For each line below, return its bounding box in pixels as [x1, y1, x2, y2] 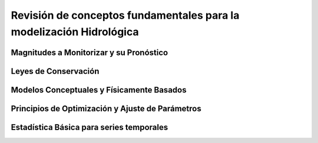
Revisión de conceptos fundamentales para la [11, 9, 240, 22]
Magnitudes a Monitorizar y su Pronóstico [11, 47, 168, 57]
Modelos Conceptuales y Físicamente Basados [11, 85, 187, 95]
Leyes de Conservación [11, 66, 100, 76]
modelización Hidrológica [11, 25, 139, 38]
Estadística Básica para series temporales [11, 122, 168, 132]
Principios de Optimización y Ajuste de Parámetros [11, 103, 201, 114]
